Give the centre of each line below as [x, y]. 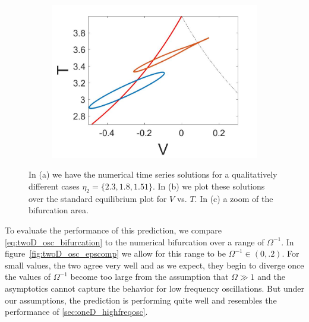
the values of [28, 277]
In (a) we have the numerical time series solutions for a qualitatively [153, 174]
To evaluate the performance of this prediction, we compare [113, 230]
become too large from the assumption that [149, 277]
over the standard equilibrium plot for [98, 198]
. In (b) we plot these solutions [209, 186]
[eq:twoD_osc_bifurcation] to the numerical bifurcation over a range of [135, 241]
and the [271, 277]
